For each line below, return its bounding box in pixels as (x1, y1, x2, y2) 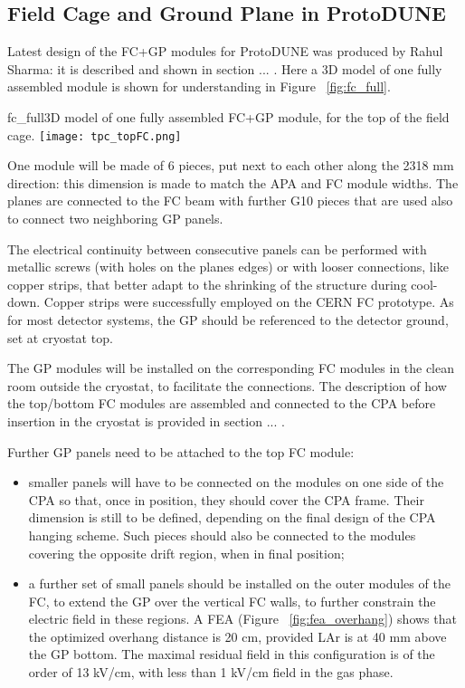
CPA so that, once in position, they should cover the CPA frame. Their (28, 490, 424, 509)
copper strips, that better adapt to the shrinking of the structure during (7, 274, 407, 293)
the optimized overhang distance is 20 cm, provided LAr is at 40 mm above (28, 626, 447, 645)
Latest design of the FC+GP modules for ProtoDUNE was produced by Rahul (7, 42, 443, 61)
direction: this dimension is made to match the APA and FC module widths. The (7, 173, 459, 192)
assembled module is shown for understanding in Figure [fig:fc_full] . (7, 77, 391, 96)
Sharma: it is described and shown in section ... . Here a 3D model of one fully (7, 59, 442, 78)
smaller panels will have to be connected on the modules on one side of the (28, 473, 444, 492)
